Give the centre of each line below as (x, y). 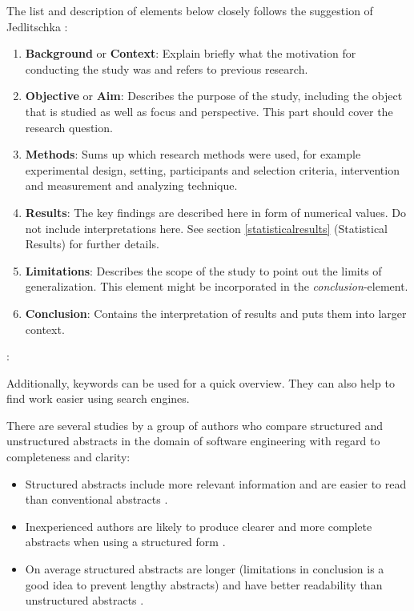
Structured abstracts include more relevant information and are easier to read (216, 483)
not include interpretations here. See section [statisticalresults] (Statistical (207, 228)
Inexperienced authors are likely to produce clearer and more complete (199, 526)
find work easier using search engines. (98, 398)
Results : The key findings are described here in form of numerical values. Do (215, 212)
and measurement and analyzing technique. (131, 185)
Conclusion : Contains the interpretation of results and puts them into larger (216, 313)
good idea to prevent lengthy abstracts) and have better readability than (204, 584)
